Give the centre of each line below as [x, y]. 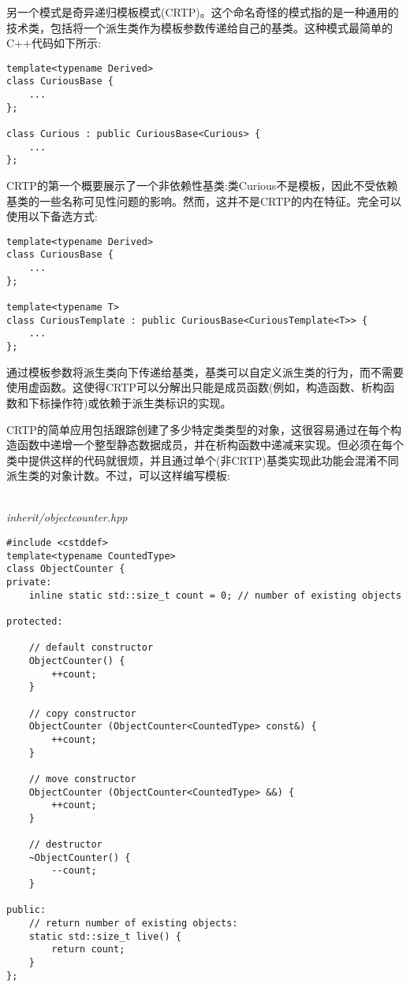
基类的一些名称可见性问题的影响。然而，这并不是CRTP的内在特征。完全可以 [204, 200]
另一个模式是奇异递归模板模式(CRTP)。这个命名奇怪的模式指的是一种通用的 [203, 12]
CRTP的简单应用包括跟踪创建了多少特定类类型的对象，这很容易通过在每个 [198, 429]
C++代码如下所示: [54, 43]
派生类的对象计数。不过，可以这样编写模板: [118, 475]
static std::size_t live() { [105, 936]
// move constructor [82, 779]
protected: [35, 622]
